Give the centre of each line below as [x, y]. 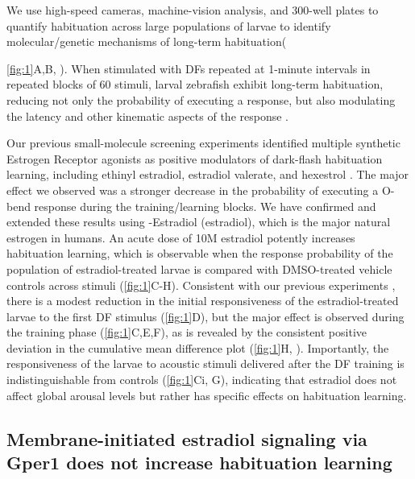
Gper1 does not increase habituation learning [199, 462]
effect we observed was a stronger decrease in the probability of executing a [193, 190]
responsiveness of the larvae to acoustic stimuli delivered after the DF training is [205, 363]
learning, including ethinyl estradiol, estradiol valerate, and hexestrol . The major [208, 174]
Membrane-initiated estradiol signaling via [187, 438]
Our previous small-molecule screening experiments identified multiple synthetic [203, 143]
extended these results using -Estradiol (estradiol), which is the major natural [199, 222]
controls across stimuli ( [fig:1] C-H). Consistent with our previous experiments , [201, 285]
